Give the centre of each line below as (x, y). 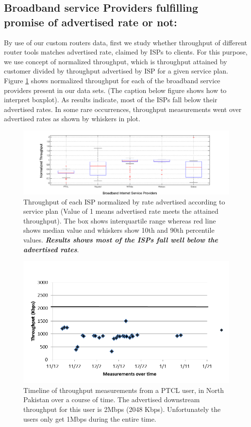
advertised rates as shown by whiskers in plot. (72, 119)
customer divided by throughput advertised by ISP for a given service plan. (116, 71)
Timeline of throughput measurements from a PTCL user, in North (124, 390)
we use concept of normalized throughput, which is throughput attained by (116, 61)
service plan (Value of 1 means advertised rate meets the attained (121, 211)
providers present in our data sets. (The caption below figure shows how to (115, 90)
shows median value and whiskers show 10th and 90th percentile (119, 230)
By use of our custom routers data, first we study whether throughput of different (125, 42)
